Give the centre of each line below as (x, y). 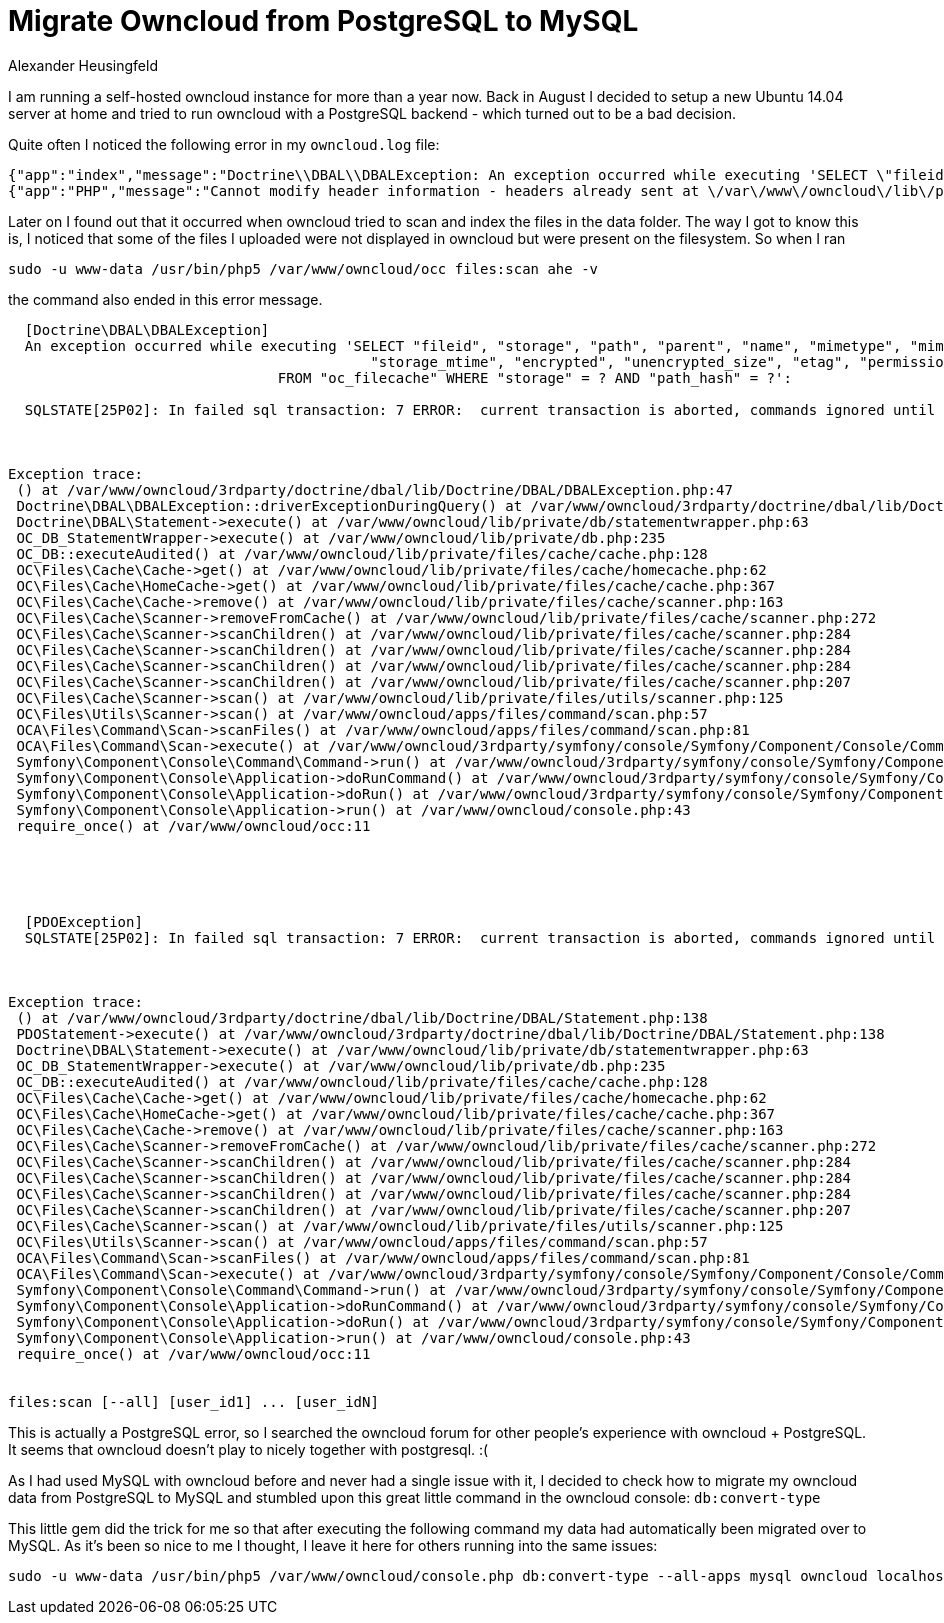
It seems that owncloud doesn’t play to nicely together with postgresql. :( (248, 1449)
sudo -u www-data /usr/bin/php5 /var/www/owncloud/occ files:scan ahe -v (303, 268)
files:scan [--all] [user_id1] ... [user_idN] (193, 1401)
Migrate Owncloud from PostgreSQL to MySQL (323, 21)
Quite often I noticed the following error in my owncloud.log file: (224, 144)
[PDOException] (83, 921)
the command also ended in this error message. (165, 299)
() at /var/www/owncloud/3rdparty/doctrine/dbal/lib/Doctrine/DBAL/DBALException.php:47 (374, 489)
